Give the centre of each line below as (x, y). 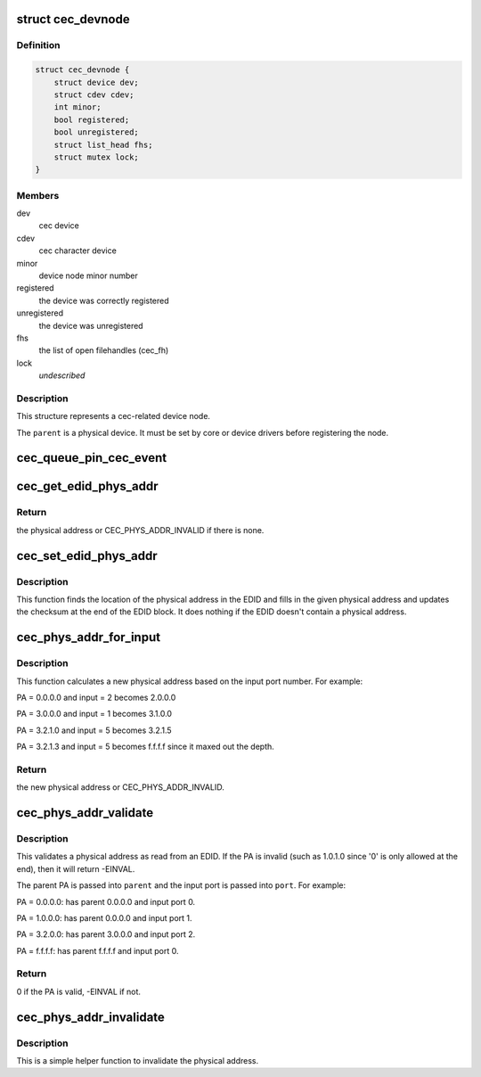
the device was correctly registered (104, 300)
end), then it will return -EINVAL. (76, 868)
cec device (59, 226)
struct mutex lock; (97, 157)
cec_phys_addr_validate (85, 813)
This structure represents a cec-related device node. (114, 416)
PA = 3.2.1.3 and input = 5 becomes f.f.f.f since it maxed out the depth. (146, 747)
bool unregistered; (97, 132)
